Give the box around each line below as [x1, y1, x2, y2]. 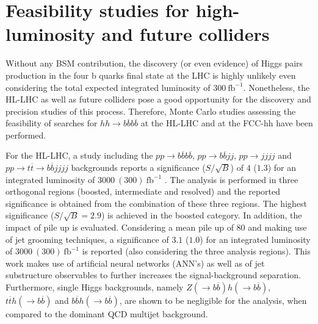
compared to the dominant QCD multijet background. [5, 308, 208, 320]
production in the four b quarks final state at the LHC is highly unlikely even [5, 68, 296, 81]
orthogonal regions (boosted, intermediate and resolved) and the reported [5, 185, 281, 198]
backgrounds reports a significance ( [71, 161, 206, 174]
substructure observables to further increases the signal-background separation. [5, 268, 301, 281]
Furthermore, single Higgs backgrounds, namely [5, 281, 184, 293]
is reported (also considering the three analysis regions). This [82, 245, 311, 257]
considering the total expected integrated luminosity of [5, 81, 211, 93]
